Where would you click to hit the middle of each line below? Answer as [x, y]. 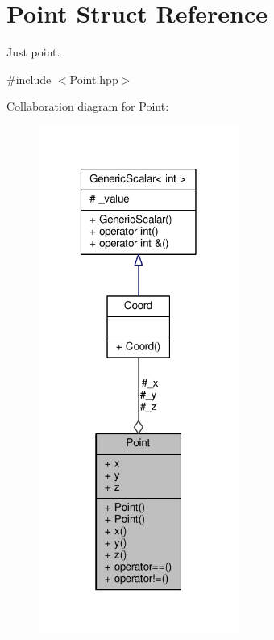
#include [29, 79]
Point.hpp [94, 79]
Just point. [33, 52]
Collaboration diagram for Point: [88, 106]
